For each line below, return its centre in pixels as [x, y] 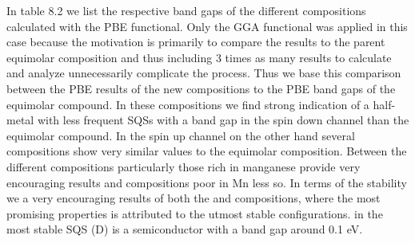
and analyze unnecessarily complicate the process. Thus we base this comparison [204, 73]
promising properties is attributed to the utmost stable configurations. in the [195, 213]
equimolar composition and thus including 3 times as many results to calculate [199, 57]
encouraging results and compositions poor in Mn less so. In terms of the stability [207, 182]
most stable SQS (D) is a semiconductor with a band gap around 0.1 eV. [185, 229]
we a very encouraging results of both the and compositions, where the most [194, 198]
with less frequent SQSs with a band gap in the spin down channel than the [223, 120]
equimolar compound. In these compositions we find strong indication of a [188, 104]
